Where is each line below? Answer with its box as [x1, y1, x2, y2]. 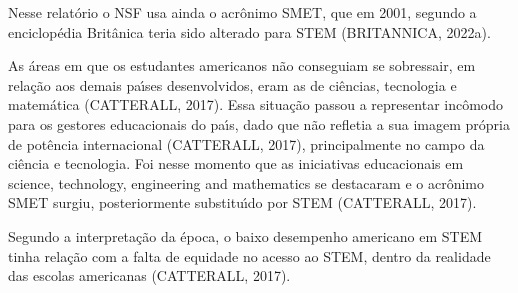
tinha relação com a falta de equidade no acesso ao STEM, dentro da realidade [8, 245, 491, 266]
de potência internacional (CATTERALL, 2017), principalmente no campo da [8, 133, 485, 154]
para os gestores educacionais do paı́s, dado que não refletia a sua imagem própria [8, 113, 510, 134]
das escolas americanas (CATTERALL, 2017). [8, 265, 291, 286]
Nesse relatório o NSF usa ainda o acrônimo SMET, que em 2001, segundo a [8, 2, 477, 22]
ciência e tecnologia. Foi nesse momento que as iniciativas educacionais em [8, 153, 464, 174]
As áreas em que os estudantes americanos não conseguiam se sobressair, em [8, 55, 476, 76]
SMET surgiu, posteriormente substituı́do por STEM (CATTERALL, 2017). [8, 192, 477, 213]
